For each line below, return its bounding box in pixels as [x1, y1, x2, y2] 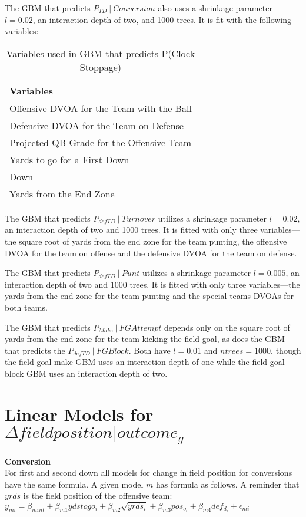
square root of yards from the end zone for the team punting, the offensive [19, 235, 287, 247]
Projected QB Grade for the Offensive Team [9, 135, 192, 149]
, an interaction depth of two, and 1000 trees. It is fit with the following [32, 13, 292, 25]
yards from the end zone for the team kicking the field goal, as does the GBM [5, 332, 285, 345]
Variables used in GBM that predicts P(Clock [6, 46, 195, 60]
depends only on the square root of [164, 321, 290, 333]
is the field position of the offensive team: [23, 489, 172, 502]
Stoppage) [79, 60, 122, 74]
